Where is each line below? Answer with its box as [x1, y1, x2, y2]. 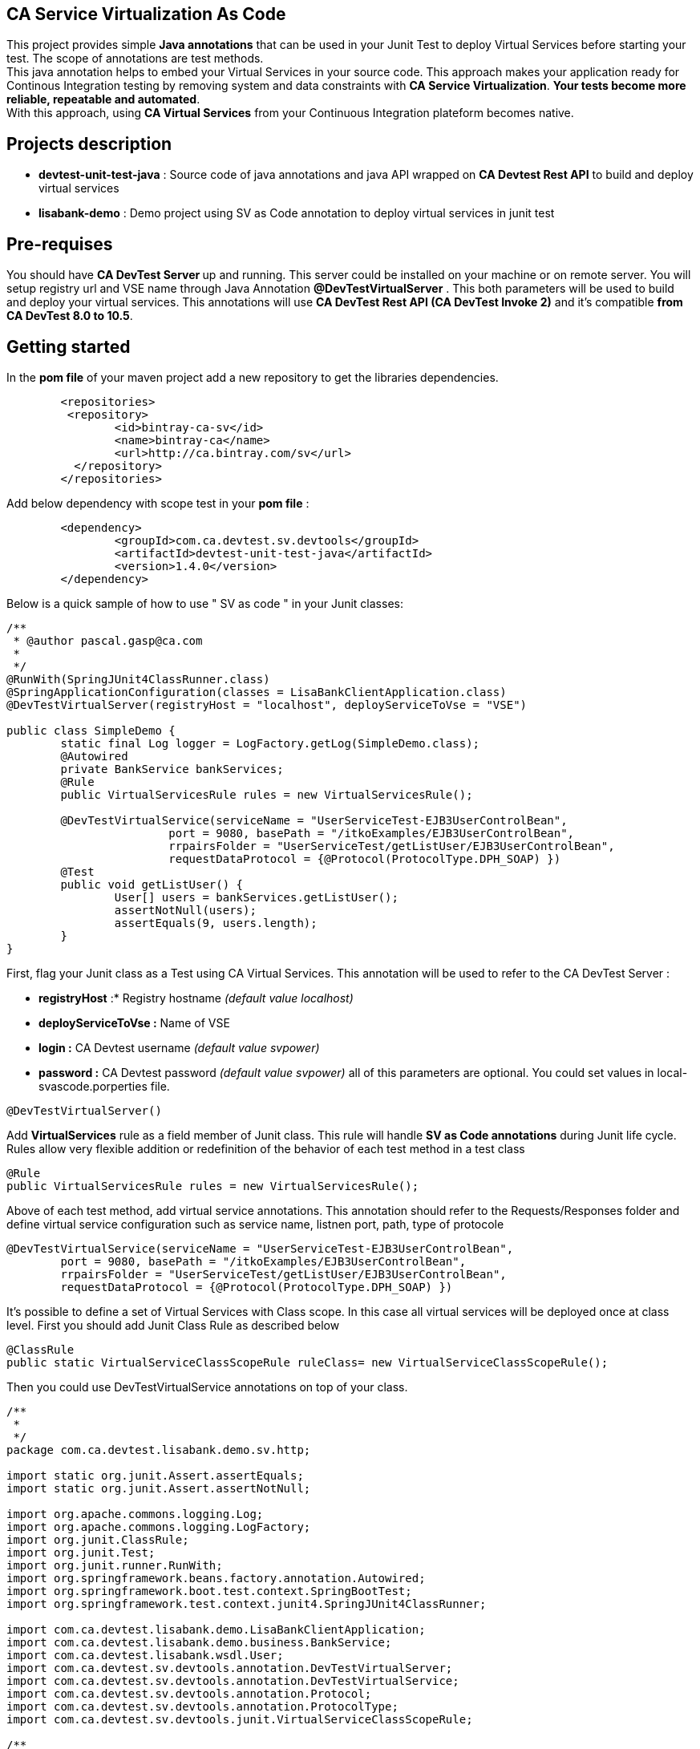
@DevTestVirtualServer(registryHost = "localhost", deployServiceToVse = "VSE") [6, 698, 528, 711]
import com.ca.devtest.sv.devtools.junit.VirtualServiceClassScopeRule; [6, 1712, 473, 1726]
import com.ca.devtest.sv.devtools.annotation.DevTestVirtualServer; [6, 1661, 453, 1674]
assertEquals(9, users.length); [114, 916, 318, 929]
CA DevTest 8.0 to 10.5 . [6, 309, 133, 323]
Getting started [6, 336, 131, 357]
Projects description [6, 133, 172, 154]
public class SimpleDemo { [6, 723, 176, 737]
